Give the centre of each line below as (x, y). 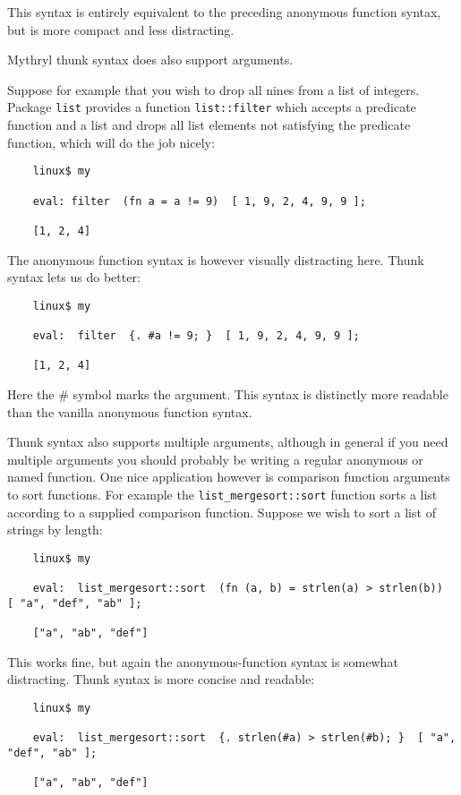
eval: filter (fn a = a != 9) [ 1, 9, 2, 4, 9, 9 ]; (199, 201)
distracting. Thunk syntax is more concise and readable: (161, 679)
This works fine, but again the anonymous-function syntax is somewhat (203, 661)
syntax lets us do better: (74, 277)
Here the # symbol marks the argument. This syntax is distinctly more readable (228, 393)
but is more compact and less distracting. (121, 29)
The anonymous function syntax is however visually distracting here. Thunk (216, 259)
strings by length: (55, 530)
